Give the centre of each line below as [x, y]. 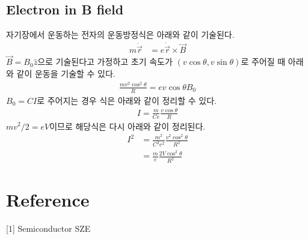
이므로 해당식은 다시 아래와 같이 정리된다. [128, 126]
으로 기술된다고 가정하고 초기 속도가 [105, 62]
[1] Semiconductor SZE [48, 228]
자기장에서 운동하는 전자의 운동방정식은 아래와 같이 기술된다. [120, 35]
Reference [48, 200]
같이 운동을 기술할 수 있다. [66, 74]
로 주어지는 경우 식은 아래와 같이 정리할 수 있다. [127, 100]
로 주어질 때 [263, 62]
